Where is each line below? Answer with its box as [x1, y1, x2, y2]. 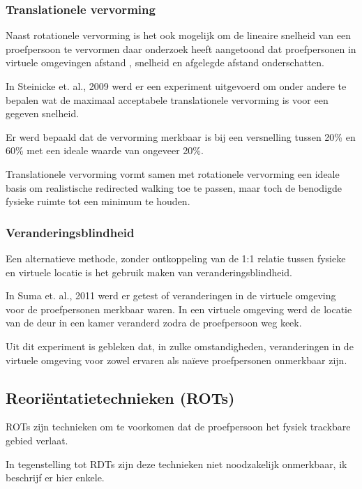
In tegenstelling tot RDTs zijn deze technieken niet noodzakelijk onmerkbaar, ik [6, 456, 347, 471]
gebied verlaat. [6, 432, 68, 447]
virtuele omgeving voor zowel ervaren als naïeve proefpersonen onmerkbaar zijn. [6, 352, 347, 367]
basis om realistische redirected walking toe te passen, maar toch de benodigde [6, 180, 342, 195]
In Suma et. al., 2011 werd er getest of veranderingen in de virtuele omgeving [6, 288, 336, 303]
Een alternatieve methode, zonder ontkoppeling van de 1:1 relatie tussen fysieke [6, 250, 346, 265]
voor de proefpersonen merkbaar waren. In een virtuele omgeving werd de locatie [6, 301, 352, 316]
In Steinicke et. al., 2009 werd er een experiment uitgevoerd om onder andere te [6, 79, 347, 93]
